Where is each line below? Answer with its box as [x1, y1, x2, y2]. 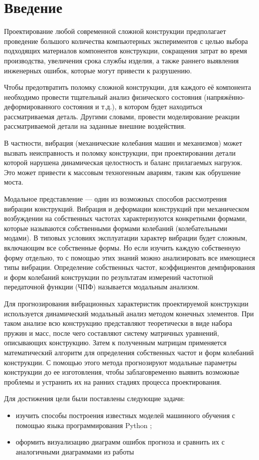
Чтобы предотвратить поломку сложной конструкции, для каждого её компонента [4, 82, 251, 92]
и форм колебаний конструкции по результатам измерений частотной [4, 271, 213, 282]
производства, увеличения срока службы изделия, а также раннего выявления [4, 55, 239, 65]
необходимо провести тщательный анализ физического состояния [4, 91, 202, 102]
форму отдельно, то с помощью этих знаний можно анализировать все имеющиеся [4, 252, 256, 262]
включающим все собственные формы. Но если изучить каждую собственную [4, 242, 241, 252]
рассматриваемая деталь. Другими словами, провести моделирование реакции [4, 111, 240, 121]
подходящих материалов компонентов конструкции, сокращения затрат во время [4, 45, 248, 56]
